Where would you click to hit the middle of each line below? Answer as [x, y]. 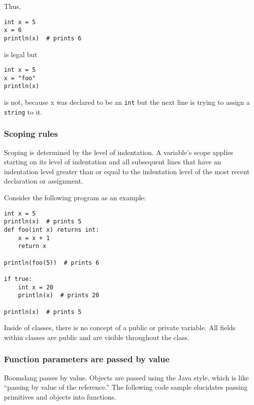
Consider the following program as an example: [75, 198]
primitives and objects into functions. [60, 396]
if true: [18, 279]
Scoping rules [31, 134]
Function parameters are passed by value [87, 359]
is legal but [21, 54]
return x [32, 246]
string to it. [23, 111]
